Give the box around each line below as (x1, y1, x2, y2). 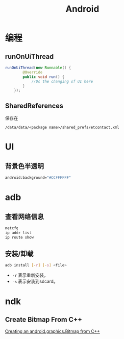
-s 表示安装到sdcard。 (12, 278, 58, 285)
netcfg (5, 225, 19, 231)
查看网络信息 (5, 212, 44, 221)
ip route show (5, 235, 34, 240)
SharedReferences (5, 101, 64, 110)
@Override (23, 70, 43, 74)
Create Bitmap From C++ (5, 315, 82, 324)
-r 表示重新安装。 (12, 272, 49, 278)
